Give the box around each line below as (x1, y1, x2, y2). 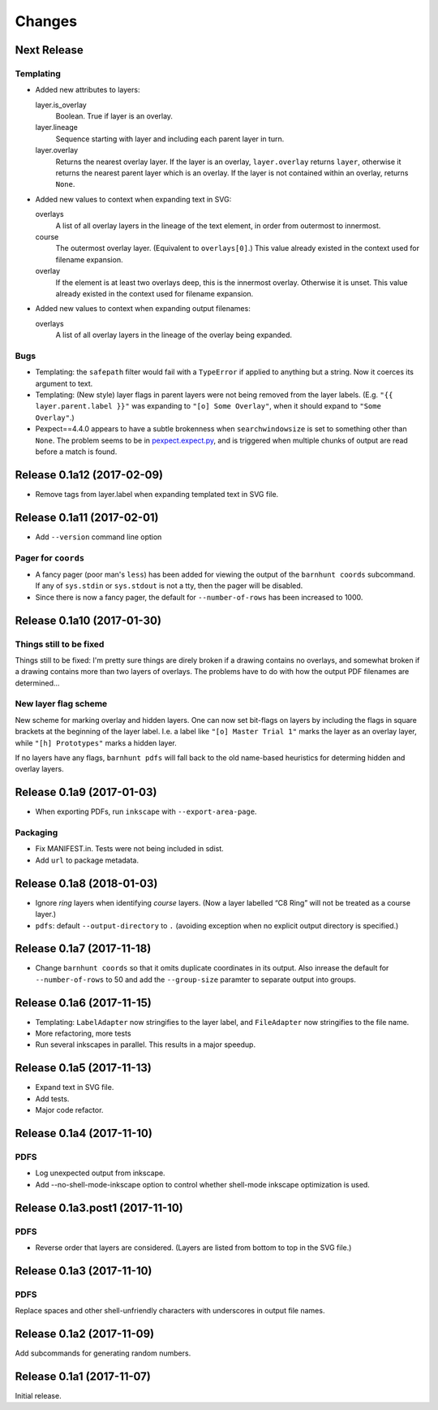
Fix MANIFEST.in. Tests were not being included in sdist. (35, 844, 225, 854)
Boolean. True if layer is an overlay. (55, 111, 174, 121)
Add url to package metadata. (35, 855, 140, 865)
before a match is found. (35, 447, 118, 456)
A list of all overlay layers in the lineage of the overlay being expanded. (55, 330, 292, 340)
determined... (15, 678, 60, 688)
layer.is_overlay (35, 100, 87, 110)
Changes (15, 12, 77, 30)
